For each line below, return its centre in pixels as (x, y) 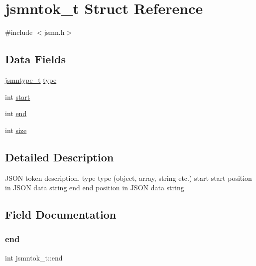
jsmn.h (54, 32)
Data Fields (36, 59)
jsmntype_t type (31, 79)
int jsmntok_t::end (34, 257)
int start (18, 96)
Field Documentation (61, 214)
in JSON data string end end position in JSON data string (95, 188)
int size (16, 130)
